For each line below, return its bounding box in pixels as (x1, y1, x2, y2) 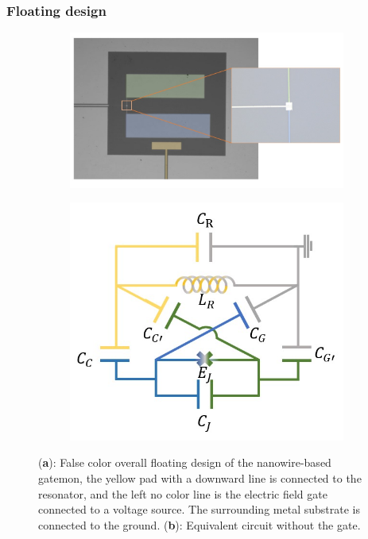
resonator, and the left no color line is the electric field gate (38, 485, 327, 502)
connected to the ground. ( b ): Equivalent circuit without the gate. (38, 516, 361, 533)
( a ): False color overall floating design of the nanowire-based (38, 454, 331, 471)
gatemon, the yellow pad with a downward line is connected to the (38, 469, 362, 486)
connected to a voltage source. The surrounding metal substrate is (38, 501, 360, 518)
